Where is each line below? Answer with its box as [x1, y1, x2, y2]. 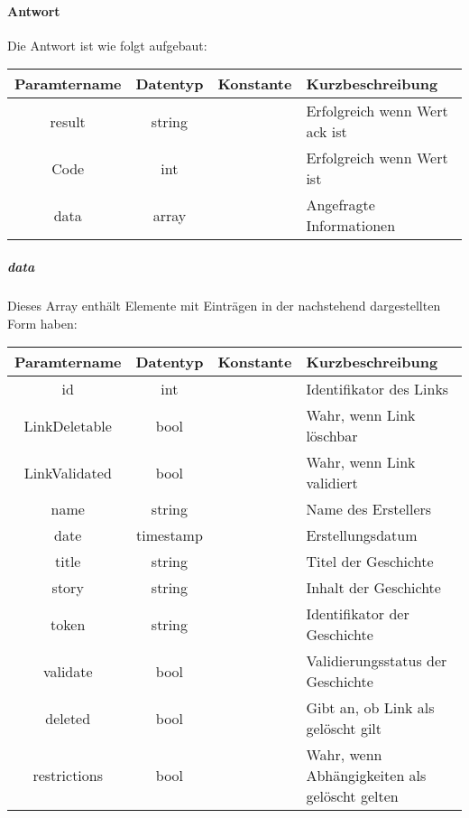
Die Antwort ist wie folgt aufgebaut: [7, 35, 207, 54]
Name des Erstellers [306, 498, 432, 520]
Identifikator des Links [306, 378, 449, 400]
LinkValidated [23, 461, 112, 483]
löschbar [306, 425, 358, 447]
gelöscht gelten [306, 785, 399, 807]
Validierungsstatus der [306, 650, 447, 672]
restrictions [32, 765, 104, 786]
